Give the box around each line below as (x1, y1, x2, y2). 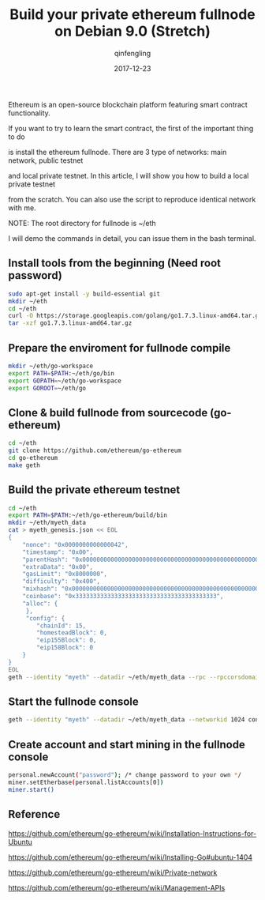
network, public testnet (8, 156, 84, 165)
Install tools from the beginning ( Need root (8, 257, 221, 270)
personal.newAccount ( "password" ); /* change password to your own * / (8, 771, 242, 779)
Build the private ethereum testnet (8, 484, 181, 497)
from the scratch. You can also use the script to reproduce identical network (8, 194, 256, 204)
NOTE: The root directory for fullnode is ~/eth (8, 218, 156, 228)
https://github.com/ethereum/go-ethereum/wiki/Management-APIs (8, 883, 226, 892)
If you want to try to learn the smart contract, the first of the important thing (8, 123, 254, 133)
